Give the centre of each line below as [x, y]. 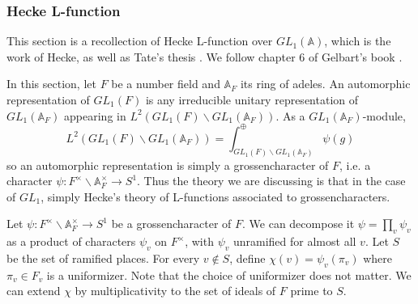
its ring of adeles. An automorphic [325, 84]
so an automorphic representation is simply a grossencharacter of [168, 165]
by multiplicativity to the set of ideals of [175, 291]
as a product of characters [71, 241]
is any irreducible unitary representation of [252, 99]
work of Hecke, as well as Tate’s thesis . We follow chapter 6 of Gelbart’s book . [205, 56]
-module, [384, 115]
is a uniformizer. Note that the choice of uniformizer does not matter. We [229, 274]
